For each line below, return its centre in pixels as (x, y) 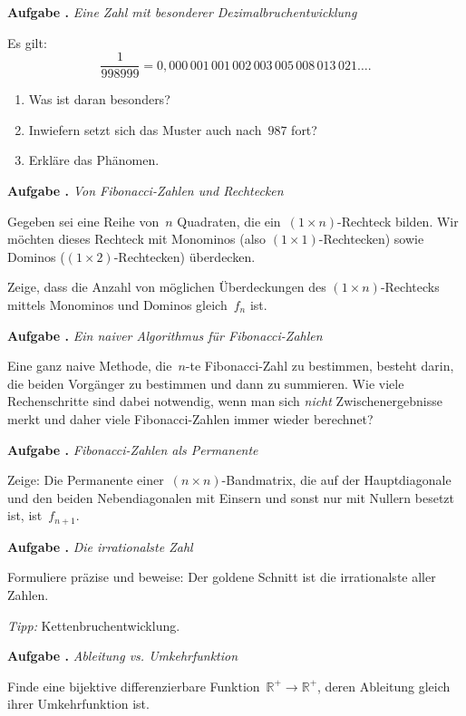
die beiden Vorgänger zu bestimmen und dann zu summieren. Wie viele (206, 383)
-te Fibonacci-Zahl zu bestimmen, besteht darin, (320, 366)
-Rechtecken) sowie (371, 239)
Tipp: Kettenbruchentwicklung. (94, 625)
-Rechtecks (410, 287)
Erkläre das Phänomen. (94, 160)
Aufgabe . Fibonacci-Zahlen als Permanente (133, 449)
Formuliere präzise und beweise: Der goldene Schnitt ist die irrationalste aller (222, 577)
